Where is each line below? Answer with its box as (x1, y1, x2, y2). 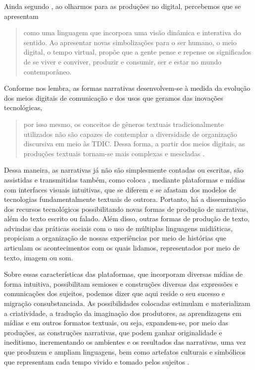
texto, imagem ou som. (4, 252, 73, 262)
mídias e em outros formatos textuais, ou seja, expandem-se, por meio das (4, 317, 228, 328)
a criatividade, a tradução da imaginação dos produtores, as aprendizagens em (4, 308, 242, 318)
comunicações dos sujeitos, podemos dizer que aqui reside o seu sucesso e (4, 288, 225, 299)
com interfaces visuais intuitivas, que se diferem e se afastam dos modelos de (4, 184, 236, 194)
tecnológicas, (4, 102, 43, 113)
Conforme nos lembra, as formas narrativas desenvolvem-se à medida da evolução (4, 83, 251, 93)
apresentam (4, 10, 39, 21)
